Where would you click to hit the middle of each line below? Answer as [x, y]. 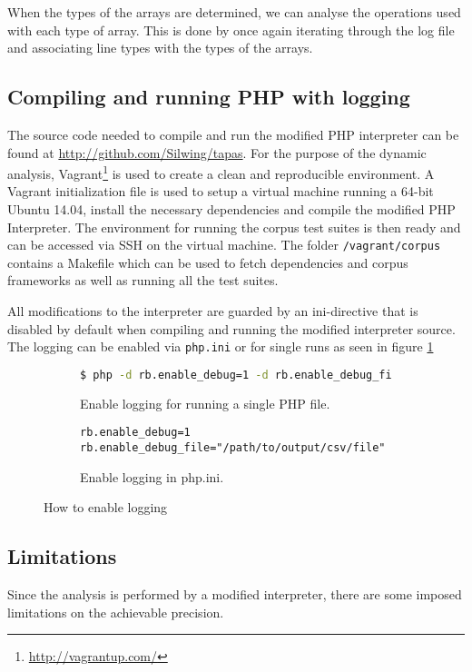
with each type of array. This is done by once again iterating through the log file [231, 30]
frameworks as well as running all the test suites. [143, 280]
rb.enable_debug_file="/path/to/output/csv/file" [233, 448]
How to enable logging [106, 507]
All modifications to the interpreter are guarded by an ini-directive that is [213, 311]
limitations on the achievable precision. [116, 612]
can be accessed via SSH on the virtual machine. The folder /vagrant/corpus [224, 245]
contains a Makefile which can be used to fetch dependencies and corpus [208, 262]
